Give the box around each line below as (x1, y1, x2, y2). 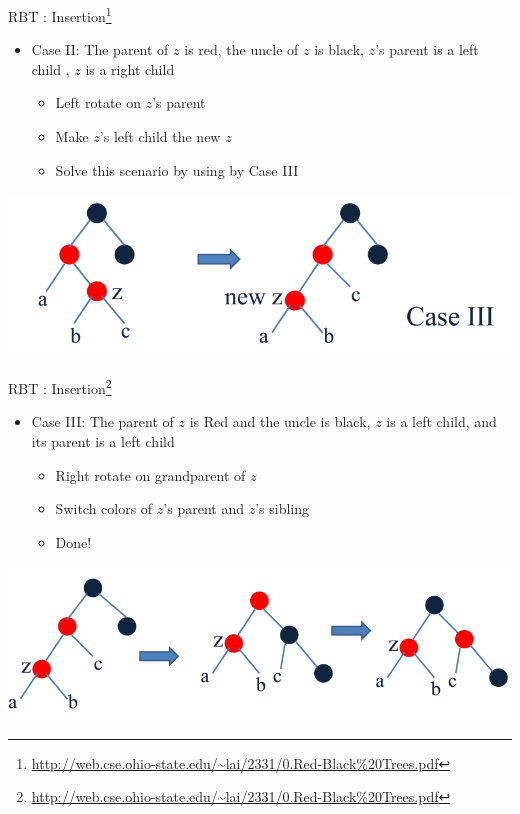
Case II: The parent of (31, 39, 169, 60)
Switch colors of (55, 498, 153, 519)
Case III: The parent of (31, 411, 174, 432)
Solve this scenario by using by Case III (55, 159, 299, 180)
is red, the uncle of (184, 39, 299, 60)
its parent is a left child (31, 430, 175, 451)
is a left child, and (386, 411, 497, 432)
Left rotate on (55, 92, 141, 113)
